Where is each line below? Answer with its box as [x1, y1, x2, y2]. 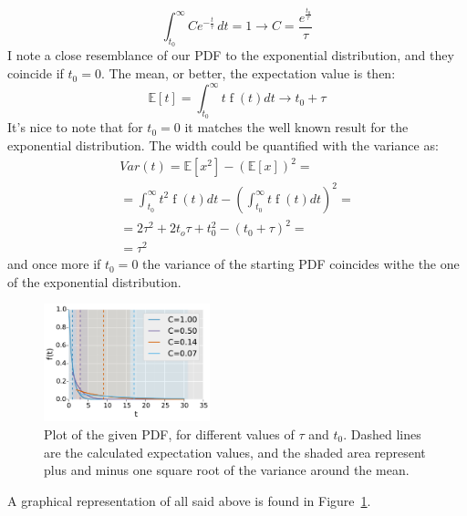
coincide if [7, 64, 64, 83]
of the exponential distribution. [7, 272, 182, 291]
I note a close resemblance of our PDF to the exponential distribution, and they [7, 46, 454, 65]
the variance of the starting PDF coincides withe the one [142, 254, 460, 273]
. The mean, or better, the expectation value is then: [100, 64, 396, 83]
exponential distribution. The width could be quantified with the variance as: [7, 135, 439, 154]
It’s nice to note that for [7, 118, 143, 137]
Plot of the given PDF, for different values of [44, 424, 295, 443]
